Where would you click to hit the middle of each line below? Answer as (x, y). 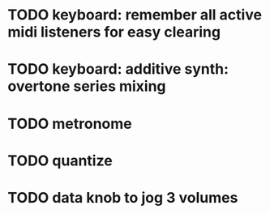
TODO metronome (70, 124)
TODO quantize (60, 160)
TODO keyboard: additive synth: (118, 69)
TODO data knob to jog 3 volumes (123, 197)
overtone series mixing (87, 86)
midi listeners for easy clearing (114, 32)
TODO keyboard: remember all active (135, 15)
